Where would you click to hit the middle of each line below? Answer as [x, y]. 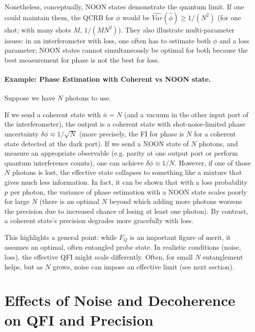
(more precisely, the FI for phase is [132, 133]
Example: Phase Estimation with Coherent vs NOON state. [108, 79]
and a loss [234, 40]
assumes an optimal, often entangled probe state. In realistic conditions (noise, [123, 247]
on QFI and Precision [79, 319]
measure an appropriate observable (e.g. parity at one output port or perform [121, 153]
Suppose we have [30, 98]
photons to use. [88, 98]
